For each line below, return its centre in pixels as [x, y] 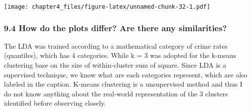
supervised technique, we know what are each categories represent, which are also [126, 74]
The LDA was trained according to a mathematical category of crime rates [116, 46]
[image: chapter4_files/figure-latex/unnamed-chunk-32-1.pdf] [107, 7]
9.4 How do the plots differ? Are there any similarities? [115, 28]
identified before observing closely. [55, 103]
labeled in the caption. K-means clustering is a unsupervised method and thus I [123, 84]
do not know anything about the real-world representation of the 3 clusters [116, 93]
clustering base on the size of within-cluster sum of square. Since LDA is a [115, 65]
